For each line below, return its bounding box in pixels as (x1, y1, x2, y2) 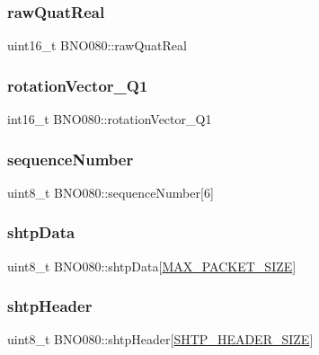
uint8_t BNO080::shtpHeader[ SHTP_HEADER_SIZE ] (7, 330, 314, 349)
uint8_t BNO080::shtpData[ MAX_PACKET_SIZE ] (7, 256, 297, 275)
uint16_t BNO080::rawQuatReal (7, 36, 187, 55)
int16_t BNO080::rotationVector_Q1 (7, 110, 212, 129)
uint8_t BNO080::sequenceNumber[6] (7, 182, 214, 201)
